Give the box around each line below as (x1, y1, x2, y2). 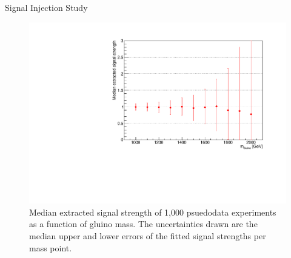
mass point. (29, 241, 72, 254)
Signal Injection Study (5, 1, 88, 13)
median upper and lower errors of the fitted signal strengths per (29, 230, 266, 242)
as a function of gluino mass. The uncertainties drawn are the (29, 217, 258, 230)
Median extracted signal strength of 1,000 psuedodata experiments (29, 205, 276, 218)
